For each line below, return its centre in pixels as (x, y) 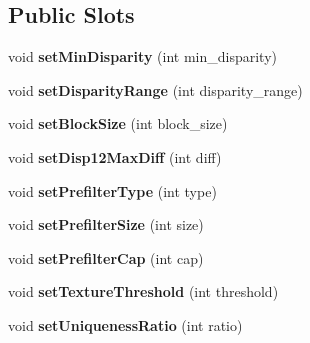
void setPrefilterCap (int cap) (106, 257)
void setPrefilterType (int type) (112, 190)
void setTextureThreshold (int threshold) (143, 291)
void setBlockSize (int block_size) (118, 123)
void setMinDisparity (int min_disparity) (142, 56)
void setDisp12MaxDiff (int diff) (115, 156)
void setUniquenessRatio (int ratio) (125, 324)
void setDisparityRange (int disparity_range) (155, 89)
